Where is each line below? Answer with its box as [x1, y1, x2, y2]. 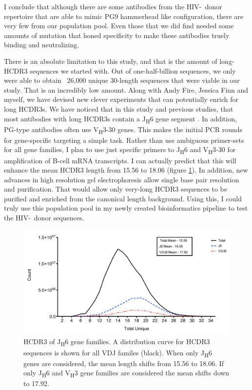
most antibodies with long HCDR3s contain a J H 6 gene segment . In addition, [4, 113, 237, 125]
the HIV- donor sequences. [4, 213, 84, 223]
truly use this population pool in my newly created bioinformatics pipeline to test [4, 203, 248, 213]
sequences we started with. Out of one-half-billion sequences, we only [30, 65, 236, 76]
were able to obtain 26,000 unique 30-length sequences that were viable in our [4, 75, 240, 85]
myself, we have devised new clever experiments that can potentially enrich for [4, 94, 239, 104]
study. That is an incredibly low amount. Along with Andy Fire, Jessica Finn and [4, 84, 249, 95]
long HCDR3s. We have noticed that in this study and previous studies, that [4, 103, 233, 114]
